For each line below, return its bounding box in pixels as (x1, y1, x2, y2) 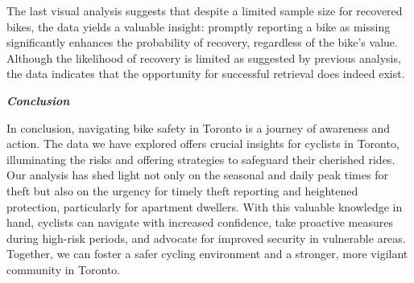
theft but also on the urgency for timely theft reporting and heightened (6, 182, 358, 199)
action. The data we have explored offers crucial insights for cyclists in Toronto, (6, 135, 400, 152)
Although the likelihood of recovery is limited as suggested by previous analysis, (6, 49, 401, 66)
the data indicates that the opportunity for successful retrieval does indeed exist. (6, 65, 405, 82)
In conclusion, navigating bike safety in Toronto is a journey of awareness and (6, 119, 391, 136)
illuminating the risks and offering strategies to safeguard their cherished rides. (6, 150, 395, 167)
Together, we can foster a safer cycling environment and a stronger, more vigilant (6, 245, 408, 262)
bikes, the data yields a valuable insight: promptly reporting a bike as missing (6, 18, 391, 35)
